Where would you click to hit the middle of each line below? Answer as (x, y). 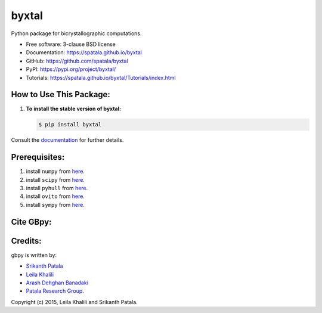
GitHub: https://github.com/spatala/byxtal (77, 61)
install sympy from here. (55, 204)
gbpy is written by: (34, 255)
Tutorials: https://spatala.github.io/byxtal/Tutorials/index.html (101, 78)
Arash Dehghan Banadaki (57, 283)
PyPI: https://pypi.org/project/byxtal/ (71, 69)
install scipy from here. (55, 179)
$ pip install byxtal (70, 125)
